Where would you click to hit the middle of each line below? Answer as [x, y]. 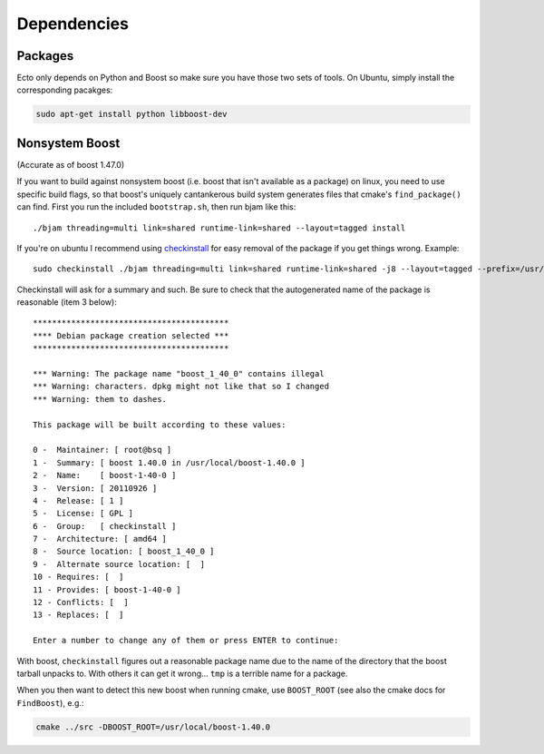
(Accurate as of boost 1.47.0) [71, 164]
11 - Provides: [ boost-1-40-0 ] [107, 589]
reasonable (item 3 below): [67, 302]
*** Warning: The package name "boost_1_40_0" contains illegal [179, 374]
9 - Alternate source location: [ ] [119, 564]
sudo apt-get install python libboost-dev [131, 114]
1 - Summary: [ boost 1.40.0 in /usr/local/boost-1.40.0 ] [169, 462]
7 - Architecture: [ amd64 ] [100, 539]
